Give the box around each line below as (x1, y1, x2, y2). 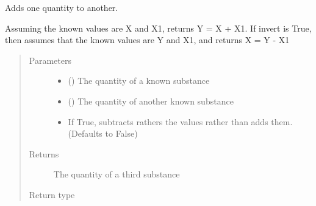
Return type (29, 188, 75, 201)
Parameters (29, 53, 71, 66)
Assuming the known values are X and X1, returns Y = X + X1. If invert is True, (5, 21, 312, 34)
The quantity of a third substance (53, 168, 180, 180)
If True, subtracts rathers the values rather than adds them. (68, 115, 293, 128)
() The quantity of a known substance (68, 74, 210, 87)
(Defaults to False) (68, 127, 138, 140)
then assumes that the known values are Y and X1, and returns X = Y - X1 (5, 33, 290, 46)
